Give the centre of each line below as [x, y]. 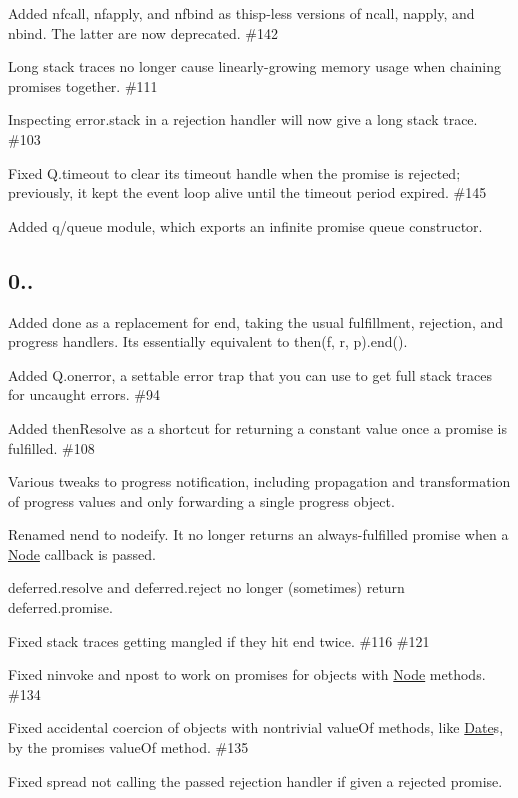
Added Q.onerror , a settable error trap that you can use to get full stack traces [250, 374]
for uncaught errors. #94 [84, 394]
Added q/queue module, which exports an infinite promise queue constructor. [245, 225]
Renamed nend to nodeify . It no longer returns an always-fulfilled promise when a [258, 534]
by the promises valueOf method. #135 [128, 747]
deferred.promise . [60, 607]
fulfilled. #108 [51, 447]
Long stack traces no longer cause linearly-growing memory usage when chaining [254, 66]
